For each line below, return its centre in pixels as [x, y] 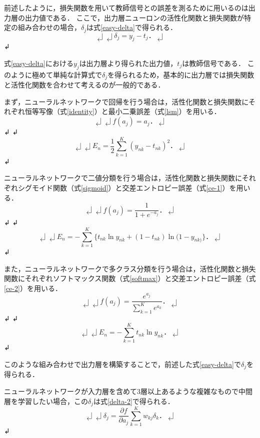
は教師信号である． [214, 63]
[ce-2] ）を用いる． [33, 288]
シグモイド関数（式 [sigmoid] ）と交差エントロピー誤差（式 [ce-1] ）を [127, 187]
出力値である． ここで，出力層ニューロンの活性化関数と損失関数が [134, 17]
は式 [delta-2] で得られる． [134, 401]
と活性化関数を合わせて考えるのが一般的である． [84, 85]
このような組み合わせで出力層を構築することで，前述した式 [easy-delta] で [122, 364]
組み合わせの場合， [49, 27]
